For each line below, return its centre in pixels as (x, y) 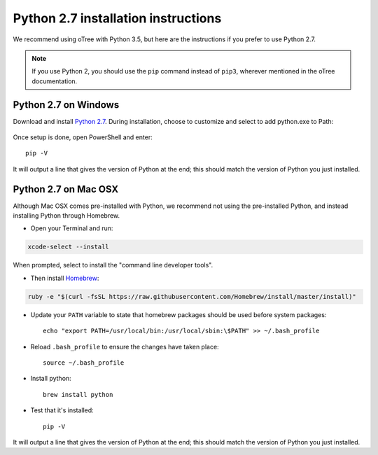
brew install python (78, 394)
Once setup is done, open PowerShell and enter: (83, 137)
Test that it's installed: (62, 410)
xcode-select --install (69, 247)
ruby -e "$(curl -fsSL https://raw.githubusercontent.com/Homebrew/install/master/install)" (192, 296)
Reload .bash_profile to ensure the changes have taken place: (125, 346)
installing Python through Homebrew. (66, 216)
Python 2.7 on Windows (66, 105)
